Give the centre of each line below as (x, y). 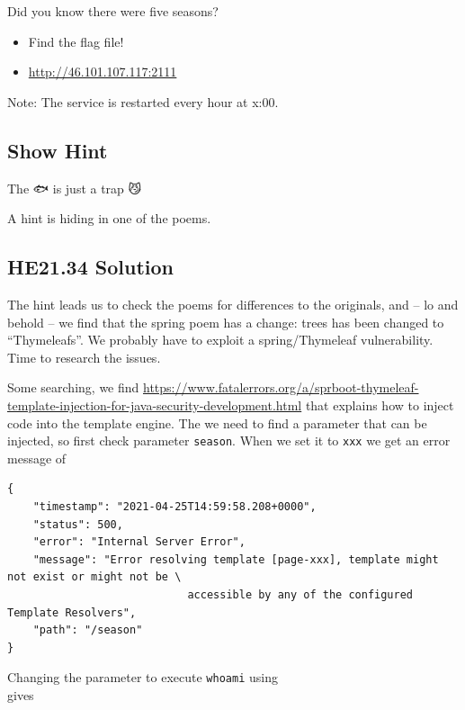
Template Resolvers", (72, 612)
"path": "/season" (88, 630)
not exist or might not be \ (94, 577)
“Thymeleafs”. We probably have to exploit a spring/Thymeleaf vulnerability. (220, 340)
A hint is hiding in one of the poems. (109, 218)
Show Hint (58, 150)
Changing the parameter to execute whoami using (143, 677)
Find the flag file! (76, 41)
